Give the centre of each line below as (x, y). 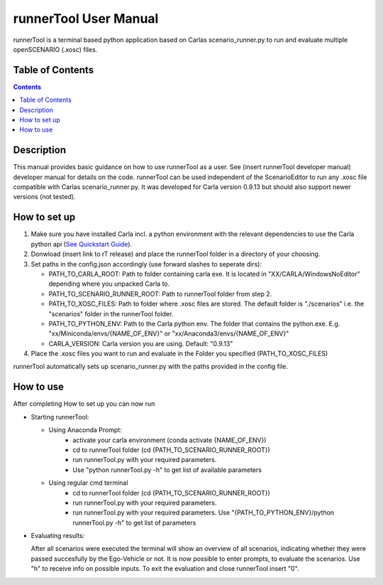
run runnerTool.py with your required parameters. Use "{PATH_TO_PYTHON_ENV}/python (204, 512)
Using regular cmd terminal (88, 483)
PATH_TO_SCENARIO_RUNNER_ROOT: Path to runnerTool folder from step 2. (160, 294)
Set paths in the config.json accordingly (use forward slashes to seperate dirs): (146, 264)
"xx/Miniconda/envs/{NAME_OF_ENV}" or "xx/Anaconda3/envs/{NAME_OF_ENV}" (169, 333)
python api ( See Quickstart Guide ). (82, 244)
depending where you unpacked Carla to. (109, 284)
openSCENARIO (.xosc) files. (55, 49)
